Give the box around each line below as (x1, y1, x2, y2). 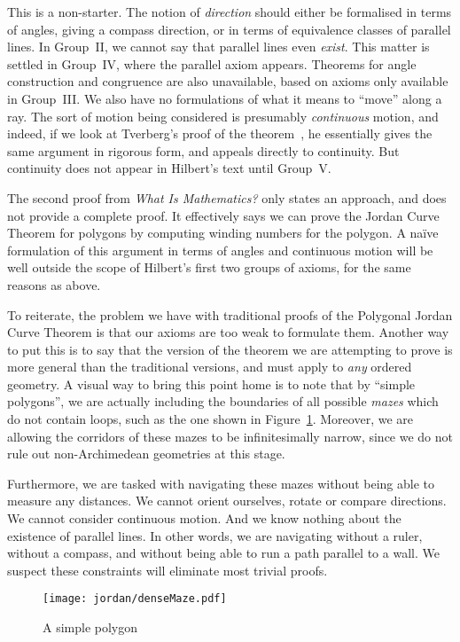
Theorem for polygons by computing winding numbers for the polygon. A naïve (7, 223, 439, 242)
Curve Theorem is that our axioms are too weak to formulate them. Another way (7, 323, 449, 341)
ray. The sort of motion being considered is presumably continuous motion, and (7, 106, 439, 125)
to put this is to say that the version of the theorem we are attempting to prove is (7, 340, 453, 358)
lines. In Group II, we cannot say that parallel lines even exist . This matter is (7, 37, 430, 56)
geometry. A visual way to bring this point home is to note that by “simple (7, 374, 416, 393)
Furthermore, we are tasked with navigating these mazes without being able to (7, 474, 435, 492)
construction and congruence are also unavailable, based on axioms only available (7, 72, 448, 90)
